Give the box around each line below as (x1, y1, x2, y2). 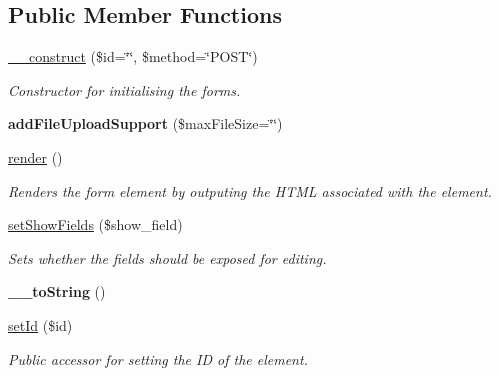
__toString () (8, 281, 106, 302)
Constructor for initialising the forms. (8, 79, 241, 100)
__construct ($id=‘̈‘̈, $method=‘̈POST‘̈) (8, 46, 258, 67)
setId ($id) (8, 314, 73, 335)
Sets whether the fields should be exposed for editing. (8, 247, 327, 268)
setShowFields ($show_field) (8, 214, 183, 235)
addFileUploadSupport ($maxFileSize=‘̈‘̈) (8, 113, 283, 134)
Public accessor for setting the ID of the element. (8, 348, 308, 369)
